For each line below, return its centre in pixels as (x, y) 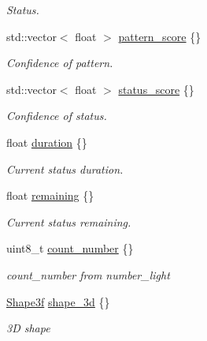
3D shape (28, 328)
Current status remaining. (69, 221)
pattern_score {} (160, 36)
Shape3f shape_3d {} (58, 301)
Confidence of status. (57, 116)
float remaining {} (50, 195)
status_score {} (156, 89)
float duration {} (47, 142)
